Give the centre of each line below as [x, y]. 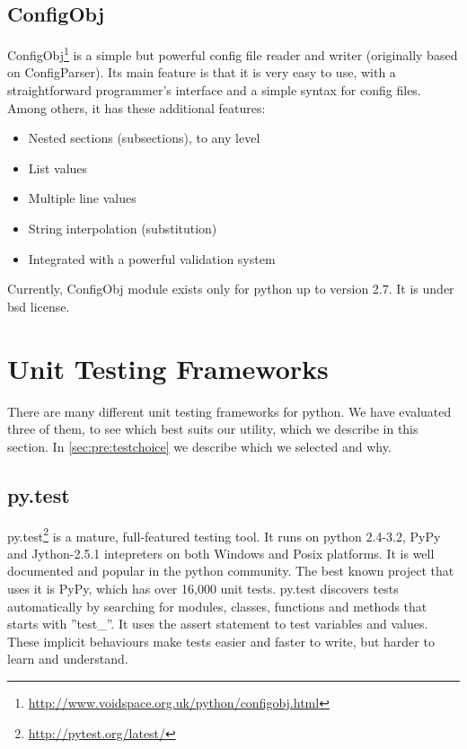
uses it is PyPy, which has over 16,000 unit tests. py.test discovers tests [203, 588]
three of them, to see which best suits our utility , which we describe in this [213, 429]
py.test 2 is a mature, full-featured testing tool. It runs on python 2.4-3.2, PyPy [224, 534]
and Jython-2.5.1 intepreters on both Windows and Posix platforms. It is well [221, 553]
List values [58, 167]
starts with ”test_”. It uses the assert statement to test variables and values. [218, 624]
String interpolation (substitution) [123, 229]
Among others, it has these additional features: [137, 107]
